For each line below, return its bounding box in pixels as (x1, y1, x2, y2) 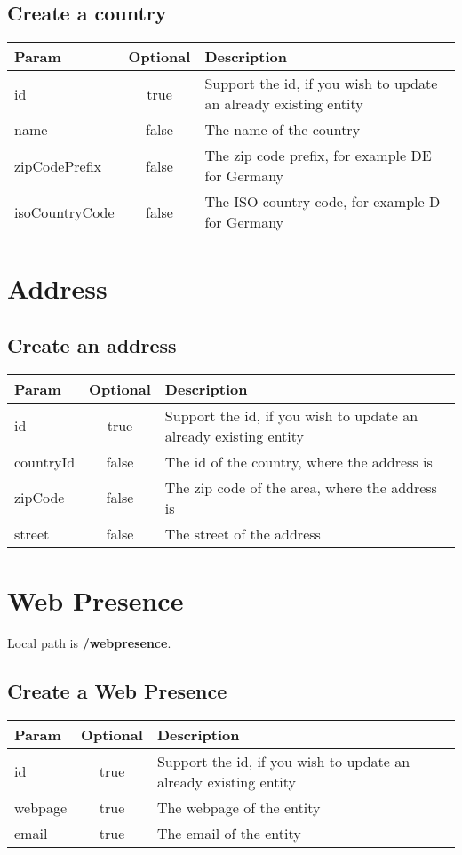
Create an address (7, 331, 177, 358)
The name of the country (204, 119, 361, 140)
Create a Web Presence (7, 676, 227, 704)
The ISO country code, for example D (204, 191, 441, 212)
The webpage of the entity (156, 796, 321, 818)
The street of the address (164, 523, 321, 544)
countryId (14, 451, 76, 472)
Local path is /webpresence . (7, 633, 171, 651)
